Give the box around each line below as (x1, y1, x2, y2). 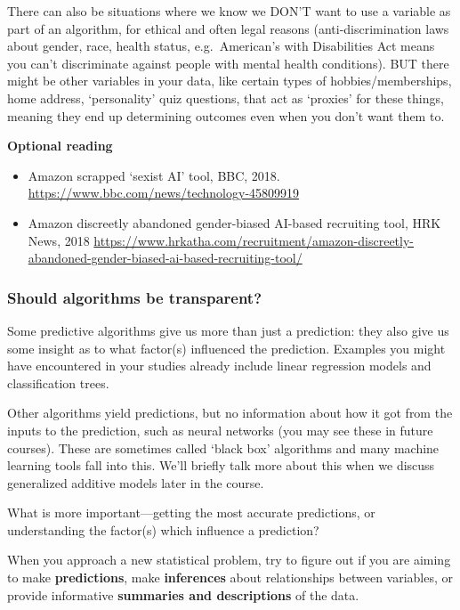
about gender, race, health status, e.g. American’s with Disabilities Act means (7, 37, 435, 55)
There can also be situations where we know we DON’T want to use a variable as (7, 2, 451, 20)
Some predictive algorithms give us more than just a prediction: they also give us (7, 321, 449, 339)
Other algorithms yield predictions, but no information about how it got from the (7, 403, 453, 422)
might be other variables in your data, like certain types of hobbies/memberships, (7, 71, 452, 90)
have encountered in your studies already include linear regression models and (7, 356, 432, 375)
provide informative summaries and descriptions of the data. (7, 585, 359, 604)
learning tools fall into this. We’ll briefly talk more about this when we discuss (7, 456, 435, 475)
